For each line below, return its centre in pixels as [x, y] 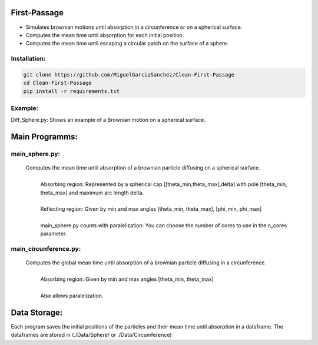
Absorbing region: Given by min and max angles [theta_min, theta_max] [127, 279]
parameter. [54, 234]
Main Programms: [44, 137]
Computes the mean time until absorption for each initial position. [105, 35]
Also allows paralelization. [72, 296]
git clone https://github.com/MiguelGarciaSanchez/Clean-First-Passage [129, 74]
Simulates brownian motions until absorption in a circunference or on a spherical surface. [134, 27]
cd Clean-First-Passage [58, 83]
